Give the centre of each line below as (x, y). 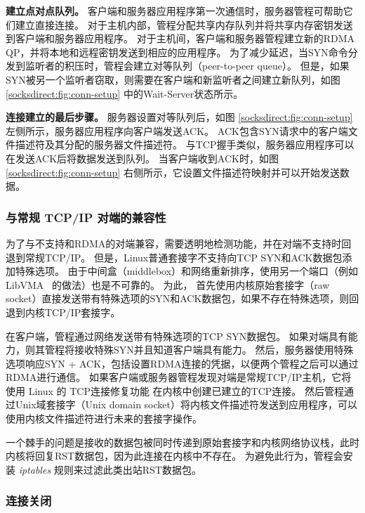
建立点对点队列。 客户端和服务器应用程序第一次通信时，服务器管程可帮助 (174, 11)
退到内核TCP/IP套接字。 (63, 312)
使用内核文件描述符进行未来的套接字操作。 (104, 418)
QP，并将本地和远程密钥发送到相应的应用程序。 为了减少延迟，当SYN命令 (177, 52)
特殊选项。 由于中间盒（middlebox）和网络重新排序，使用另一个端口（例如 (187, 271)
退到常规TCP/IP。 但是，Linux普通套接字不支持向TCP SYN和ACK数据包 (174, 257)
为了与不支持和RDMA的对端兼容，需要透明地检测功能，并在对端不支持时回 (179, 243)
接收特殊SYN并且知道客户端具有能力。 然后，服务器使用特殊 (214, 350)
